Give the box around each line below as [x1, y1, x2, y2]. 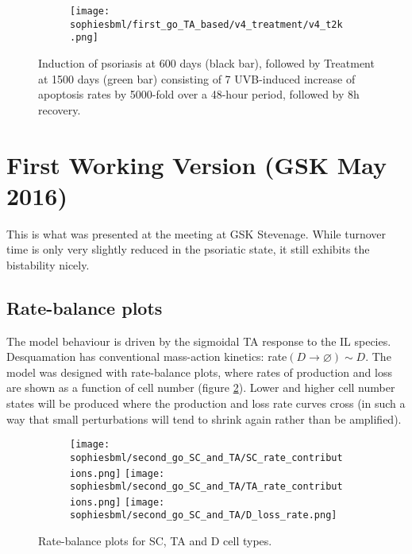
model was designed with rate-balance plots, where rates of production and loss [6, 363, 392, 380]
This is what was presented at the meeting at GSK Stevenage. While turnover [6, 225, 387, 242]
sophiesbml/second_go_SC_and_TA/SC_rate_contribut [70, 451, 343, 463]
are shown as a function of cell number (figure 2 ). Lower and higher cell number [6, 379, 395, 396]
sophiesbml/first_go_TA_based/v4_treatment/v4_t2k [70, 18, 343, 30]
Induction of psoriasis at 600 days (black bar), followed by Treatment [38, 54, 375, 71]
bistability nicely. [6, 256, 90, 273]
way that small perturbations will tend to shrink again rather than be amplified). [6, 410, 402, 427]
